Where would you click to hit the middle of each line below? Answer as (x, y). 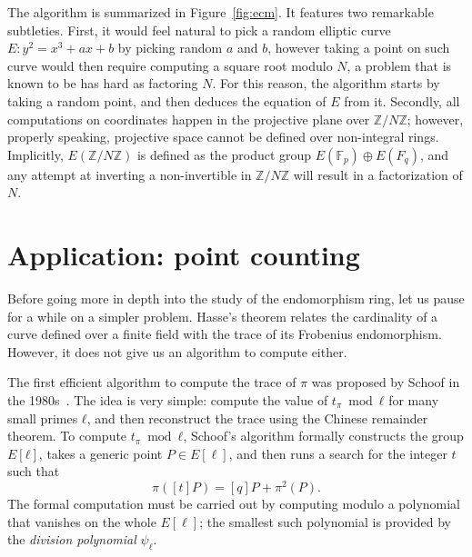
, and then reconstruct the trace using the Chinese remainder (257, 418)
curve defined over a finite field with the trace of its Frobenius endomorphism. (225, 334)
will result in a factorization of (378, 174)
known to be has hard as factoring (103, 83)
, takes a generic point (100, 453)
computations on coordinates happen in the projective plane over (189, 119)
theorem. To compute (67, 436)
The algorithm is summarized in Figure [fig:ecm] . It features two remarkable (221, 12)
